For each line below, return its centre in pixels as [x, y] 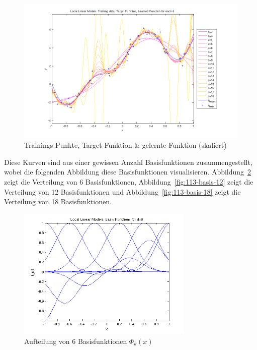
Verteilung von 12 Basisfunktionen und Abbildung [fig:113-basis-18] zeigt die [122, 191]
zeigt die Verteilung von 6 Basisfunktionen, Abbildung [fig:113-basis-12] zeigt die [129, 181]
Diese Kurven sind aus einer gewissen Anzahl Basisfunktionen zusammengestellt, [128, 162]
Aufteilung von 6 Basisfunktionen [76, 341]
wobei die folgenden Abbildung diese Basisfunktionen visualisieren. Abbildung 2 [128, 172]
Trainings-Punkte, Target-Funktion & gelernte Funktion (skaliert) [125, 145]
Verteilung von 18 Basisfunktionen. [58, 201]
